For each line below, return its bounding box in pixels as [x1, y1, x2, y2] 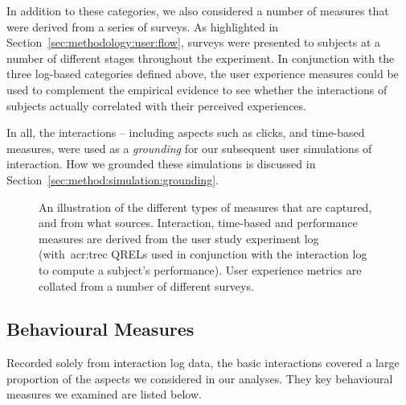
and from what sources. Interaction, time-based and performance [39, 214, 358, 231]
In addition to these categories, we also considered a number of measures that [6, 2, 389, 19]
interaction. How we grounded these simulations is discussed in [6, 155, 316, 172]
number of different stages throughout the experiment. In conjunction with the [6, 49, 395, 66]
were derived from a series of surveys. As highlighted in [6, 18, 279, 35]
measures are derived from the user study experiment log [39, 229, 319, 246]
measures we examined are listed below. [6, 386, 202, 403]
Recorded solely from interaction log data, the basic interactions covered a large [6, 354, 400, 371]
